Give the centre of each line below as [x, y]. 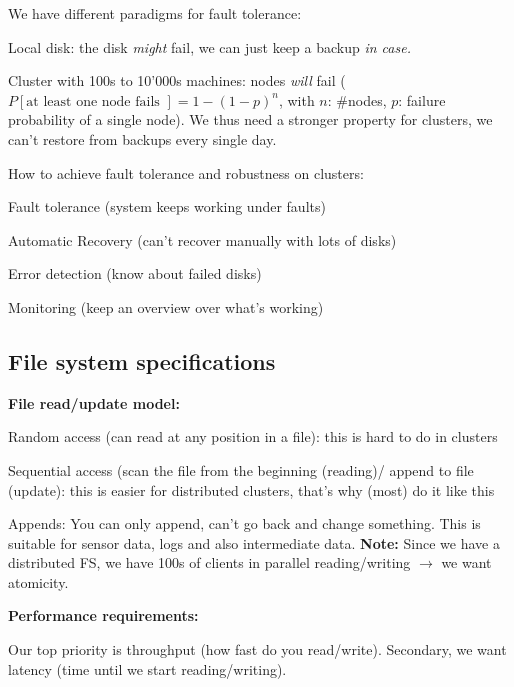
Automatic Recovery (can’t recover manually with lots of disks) [202, 239]
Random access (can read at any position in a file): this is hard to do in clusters [253, 436]
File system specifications [142, 360]
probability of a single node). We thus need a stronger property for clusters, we [250, 119]
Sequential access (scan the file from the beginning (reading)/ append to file [241, 469]
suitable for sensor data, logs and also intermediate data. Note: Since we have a [254, 542]
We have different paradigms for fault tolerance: [155, 13]
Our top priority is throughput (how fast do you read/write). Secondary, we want [257, 649]
